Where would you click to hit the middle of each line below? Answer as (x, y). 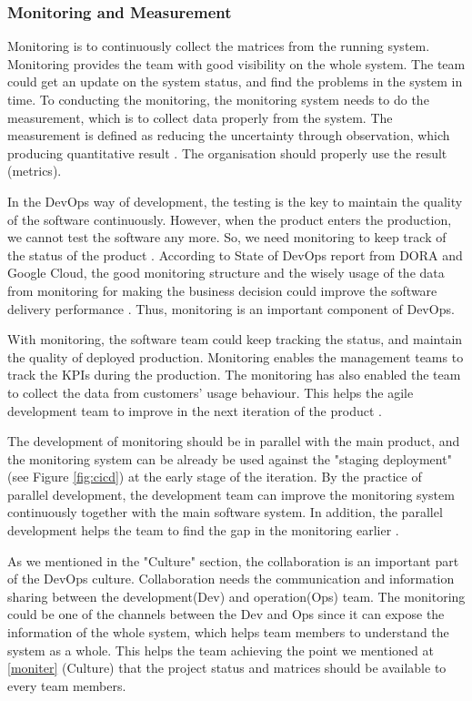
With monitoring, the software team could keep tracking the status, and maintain (235, 339)
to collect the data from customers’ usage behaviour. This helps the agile (211, 392)
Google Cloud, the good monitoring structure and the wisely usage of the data (226, 273)
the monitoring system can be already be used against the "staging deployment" (230, 458)
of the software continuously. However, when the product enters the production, (230, 219)
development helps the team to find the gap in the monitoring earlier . (203, 530)
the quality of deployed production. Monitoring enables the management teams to (236, 356)
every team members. (67, 685)
